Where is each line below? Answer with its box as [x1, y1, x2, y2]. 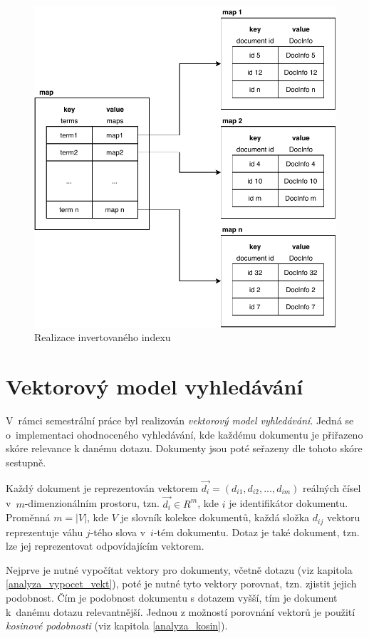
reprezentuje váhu [6, 524, 83, 539]
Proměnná [6, 510, 51, 525]
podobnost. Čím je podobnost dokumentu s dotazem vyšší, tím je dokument [6, 590, 338, 605]
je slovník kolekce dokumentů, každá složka [120, 510, 310, 525]
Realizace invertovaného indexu [34, 330, 171, 345]
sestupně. [6, 454, 46, 469]
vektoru [326, 510, 360, 525]
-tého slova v [90, 524, 146, 539]
